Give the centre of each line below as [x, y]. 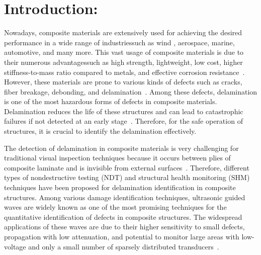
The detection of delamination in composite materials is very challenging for [121, 148]
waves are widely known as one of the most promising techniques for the [115, 207]
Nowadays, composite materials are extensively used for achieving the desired [123, 32]
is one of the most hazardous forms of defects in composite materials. [111, 101]
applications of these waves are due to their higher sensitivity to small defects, [124, 227]
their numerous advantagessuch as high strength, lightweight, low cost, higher [123, 62]
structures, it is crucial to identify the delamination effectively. [100, 131]
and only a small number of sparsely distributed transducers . [124, 246]
